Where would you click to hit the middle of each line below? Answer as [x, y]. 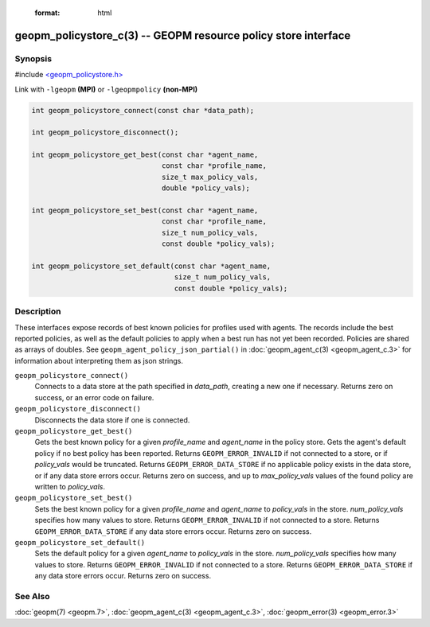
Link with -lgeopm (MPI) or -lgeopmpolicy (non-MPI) [106, 89]
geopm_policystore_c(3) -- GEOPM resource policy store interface [183, 35]
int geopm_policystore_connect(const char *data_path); [143, 110]
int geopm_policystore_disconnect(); [105, 132]
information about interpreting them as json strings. [99, 360]
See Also [32, 596]
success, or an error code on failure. [94, 397]
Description [38, 312]
